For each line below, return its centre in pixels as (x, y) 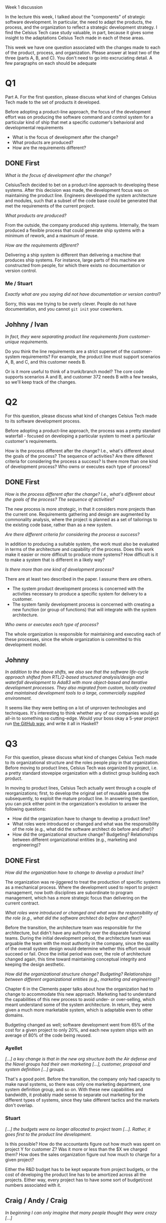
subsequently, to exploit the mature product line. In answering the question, (82, 798)
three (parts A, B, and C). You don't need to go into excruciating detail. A (79, 58)
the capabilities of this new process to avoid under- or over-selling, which (80, 1000)
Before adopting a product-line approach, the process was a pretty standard (83, 430)
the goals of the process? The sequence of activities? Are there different (79, 456)
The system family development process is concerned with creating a (83, 604)
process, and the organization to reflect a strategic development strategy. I (81, 27)
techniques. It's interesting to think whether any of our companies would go (82, 713)
